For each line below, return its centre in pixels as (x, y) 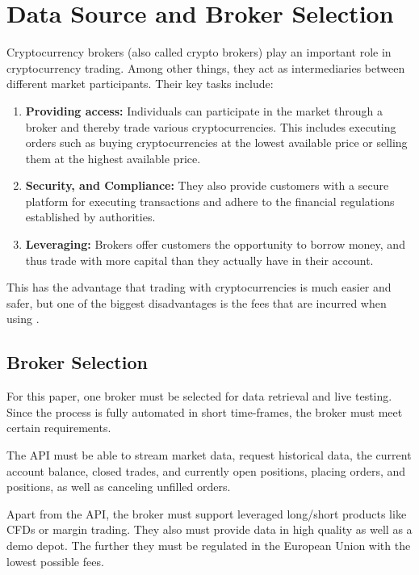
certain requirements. (59, 428)
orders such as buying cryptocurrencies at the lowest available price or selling (216, 143)
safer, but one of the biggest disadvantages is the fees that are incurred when (197, 302)
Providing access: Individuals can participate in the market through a (204, 110)
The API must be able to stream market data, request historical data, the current (209, 455)
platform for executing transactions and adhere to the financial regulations (210, 201)
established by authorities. (90, 217)
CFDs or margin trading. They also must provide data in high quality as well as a (209, 529)
